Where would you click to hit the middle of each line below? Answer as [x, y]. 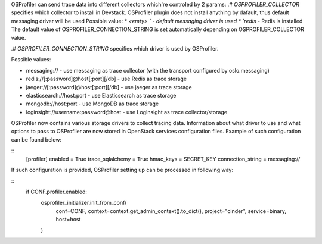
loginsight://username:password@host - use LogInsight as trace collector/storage [127, 112]
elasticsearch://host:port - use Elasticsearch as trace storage [101, 95]
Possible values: [31, 60]
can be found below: [36, 139]
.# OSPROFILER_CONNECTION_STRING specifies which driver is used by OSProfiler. [115, 48]
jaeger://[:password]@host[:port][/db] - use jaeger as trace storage [109, 87]
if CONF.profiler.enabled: [57, 192]
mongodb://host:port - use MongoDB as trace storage [92, 104]
